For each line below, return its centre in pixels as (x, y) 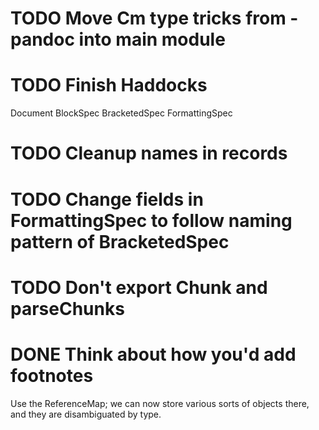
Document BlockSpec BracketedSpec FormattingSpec (121, 113)
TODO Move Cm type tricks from (148, 18)
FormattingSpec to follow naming (151, 220)
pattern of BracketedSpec (120, 241)
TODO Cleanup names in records (149, 153)
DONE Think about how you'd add (153, 354)
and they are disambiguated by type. (86, 414)
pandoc (42, 39)
